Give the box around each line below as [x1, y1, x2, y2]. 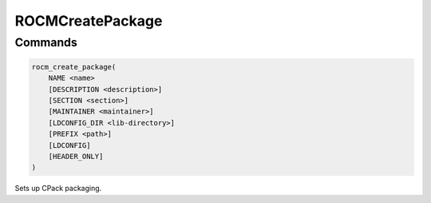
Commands [14, 35, 77, 50]
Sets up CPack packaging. [14, 184, 102, 193]
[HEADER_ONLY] [48, 152, 104, 161]
